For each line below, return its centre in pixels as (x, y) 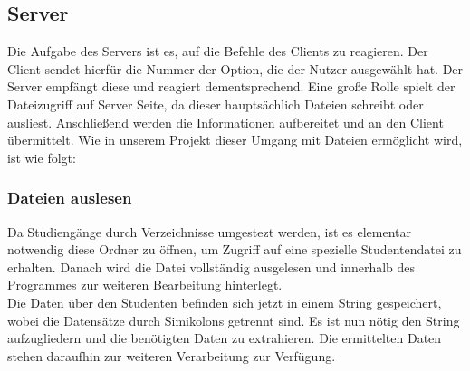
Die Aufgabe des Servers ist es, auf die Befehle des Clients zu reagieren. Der (218, 51)
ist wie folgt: (42, 157)
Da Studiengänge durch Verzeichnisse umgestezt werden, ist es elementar (209, 231)
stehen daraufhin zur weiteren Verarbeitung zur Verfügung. (172, 355)
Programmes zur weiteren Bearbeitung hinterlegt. (145, 285)
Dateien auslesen (70, 198)
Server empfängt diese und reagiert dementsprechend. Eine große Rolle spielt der (231, 86)
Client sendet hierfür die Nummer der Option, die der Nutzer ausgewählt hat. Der (235, 68)
